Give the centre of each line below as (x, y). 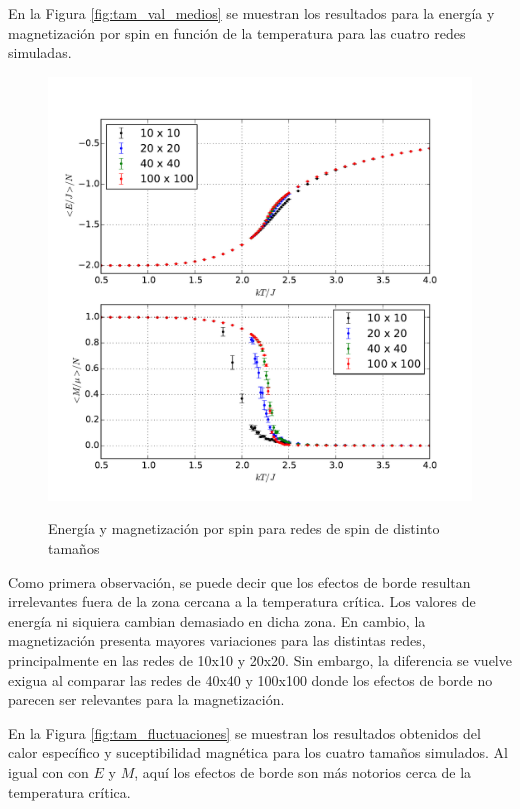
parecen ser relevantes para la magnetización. (146, 699)
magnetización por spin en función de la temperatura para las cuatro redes (237, 32)
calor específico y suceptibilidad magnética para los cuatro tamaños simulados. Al (258, 752)
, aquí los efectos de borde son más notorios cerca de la (303, 771)
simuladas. (40, 52)
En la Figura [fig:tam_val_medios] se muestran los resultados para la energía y (251, 13)
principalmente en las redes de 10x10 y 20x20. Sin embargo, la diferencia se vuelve (260, 659)
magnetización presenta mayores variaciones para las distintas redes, (217, 640)
